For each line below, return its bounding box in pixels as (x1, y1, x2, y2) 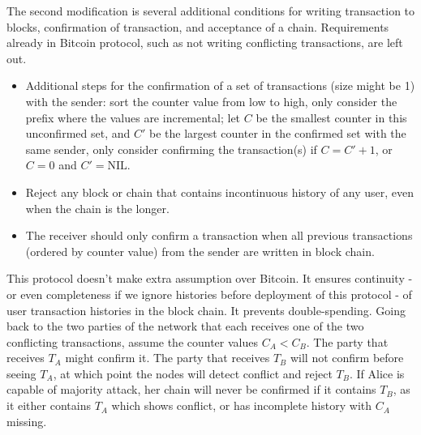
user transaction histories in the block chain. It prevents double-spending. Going (6, 301, 406, 318)
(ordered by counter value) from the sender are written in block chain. (25, 242, 375, 259)
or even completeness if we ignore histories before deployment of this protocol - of (6, 285, 412, 302)
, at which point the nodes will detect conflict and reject (53, 365, 333, 382)
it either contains (6, 397, 91, 414)
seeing (6, 365, 37, 382)
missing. (6, 412, 47, 429)
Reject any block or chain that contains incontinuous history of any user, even (25, 183, 414, 200)
